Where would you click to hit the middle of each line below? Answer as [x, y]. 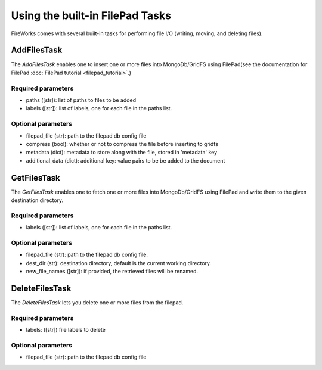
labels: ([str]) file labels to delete [66, 330]
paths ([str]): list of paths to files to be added [81, 100]
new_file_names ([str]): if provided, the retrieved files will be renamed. [112, 272]
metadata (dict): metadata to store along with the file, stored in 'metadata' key [122, 153]
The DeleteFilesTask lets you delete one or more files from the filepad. [97, 302]
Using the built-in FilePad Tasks [91, 15]
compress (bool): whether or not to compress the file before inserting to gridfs [122, 144]
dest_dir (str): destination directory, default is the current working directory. [119, 263]
